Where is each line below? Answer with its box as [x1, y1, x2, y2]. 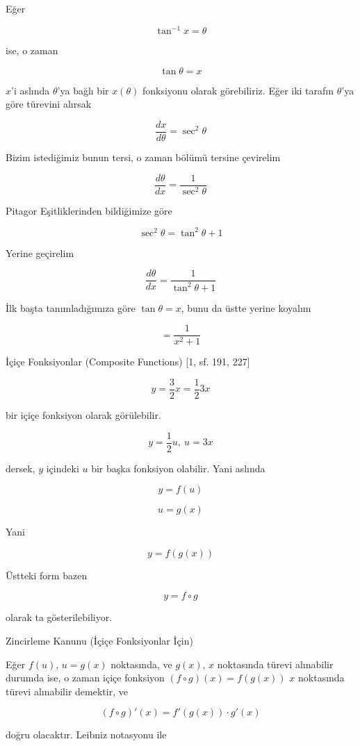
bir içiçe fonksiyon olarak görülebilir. [6, 408, 161, 422]
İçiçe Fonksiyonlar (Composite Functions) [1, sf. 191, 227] [6, 354, 250, 369]
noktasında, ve [111, 656, 172, 671]
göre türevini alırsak [6, 97, 92, 111]
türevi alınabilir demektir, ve [6, 683, 128, 698]
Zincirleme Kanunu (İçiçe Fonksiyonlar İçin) [6, 633, 193, 648]
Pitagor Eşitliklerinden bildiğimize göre [6, 203, 172, 217]
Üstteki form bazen [6, 567, 88, 582]
